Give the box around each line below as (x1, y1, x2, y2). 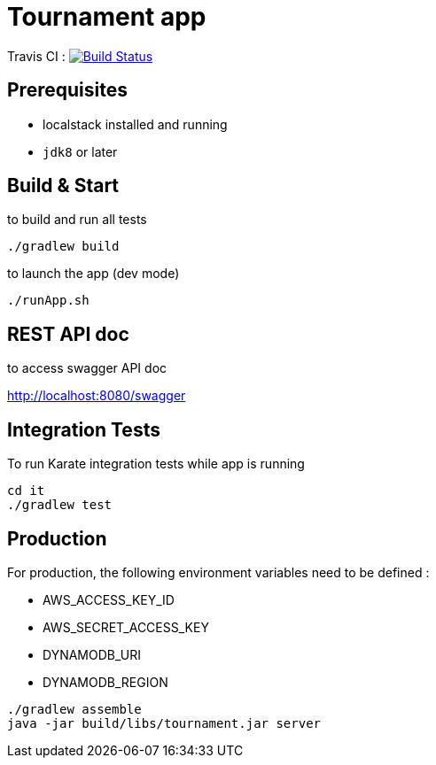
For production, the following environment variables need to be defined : (7, 564, 430, 580)
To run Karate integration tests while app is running (7, 456, 305, 472)
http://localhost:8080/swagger (7, 388, 186, 404)
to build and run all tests (7, 212, 147, 228)
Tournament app (7, 2, 206, 32)
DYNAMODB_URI (43, 646, 141, 662)
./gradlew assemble (7, 701, 142, 716)
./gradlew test (7, 498, 113, 513)
